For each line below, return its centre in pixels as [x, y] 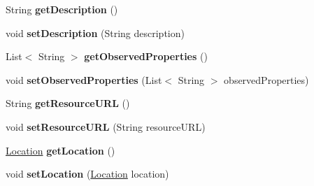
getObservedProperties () [146, 56]
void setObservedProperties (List [84, 79]
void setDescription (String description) [95, 33]
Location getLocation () [60, 150]
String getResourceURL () [68, 103]
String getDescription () [62, 9]
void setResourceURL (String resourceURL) [106, 126]
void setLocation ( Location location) [87, 174]
